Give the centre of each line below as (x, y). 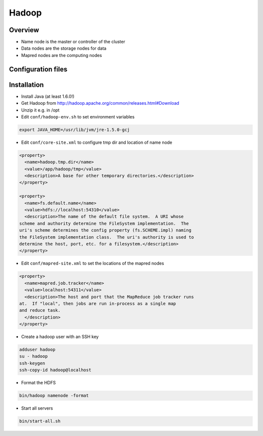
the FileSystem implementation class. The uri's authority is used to (107, 237)
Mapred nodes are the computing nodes (62, 55)
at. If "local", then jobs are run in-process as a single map (98, 303)
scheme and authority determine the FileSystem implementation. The (104, 223)
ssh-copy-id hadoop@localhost (55, 370)
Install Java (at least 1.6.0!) (48, 96)
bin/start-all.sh (40, 421)
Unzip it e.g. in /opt (40, 110)
